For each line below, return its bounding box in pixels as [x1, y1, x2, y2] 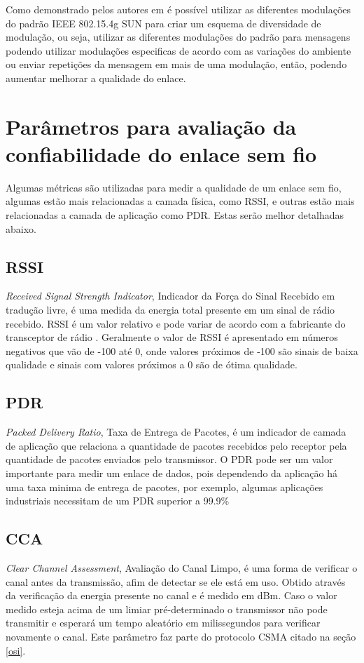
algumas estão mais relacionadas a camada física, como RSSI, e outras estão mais [6, 194, 355, 208]
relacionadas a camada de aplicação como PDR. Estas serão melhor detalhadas [6, 208, 344, 222]
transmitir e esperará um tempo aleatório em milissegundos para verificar [6, 615, 321, 630]
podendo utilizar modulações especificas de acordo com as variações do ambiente [6, 43, 351, 58]
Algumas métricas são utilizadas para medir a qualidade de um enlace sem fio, [6, 180, 342, 194]
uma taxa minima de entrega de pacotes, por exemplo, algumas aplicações [6, 479, 323, 494]
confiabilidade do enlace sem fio [6, 139, 317, 168]
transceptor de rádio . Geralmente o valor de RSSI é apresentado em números [6, 330, 338, 344]
